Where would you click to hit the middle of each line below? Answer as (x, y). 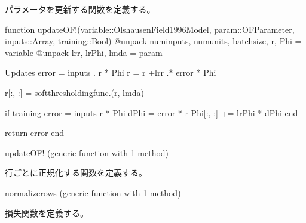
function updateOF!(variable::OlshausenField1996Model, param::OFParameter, (150, 29)
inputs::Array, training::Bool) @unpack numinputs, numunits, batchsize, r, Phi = (153, 41)
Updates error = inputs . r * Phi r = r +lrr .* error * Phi (111, 72)
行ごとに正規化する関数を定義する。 (76, 173)
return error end (34, 133)
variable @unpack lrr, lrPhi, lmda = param (84, 52)
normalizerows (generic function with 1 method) (93, 192)
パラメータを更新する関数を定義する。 (80, 9)
